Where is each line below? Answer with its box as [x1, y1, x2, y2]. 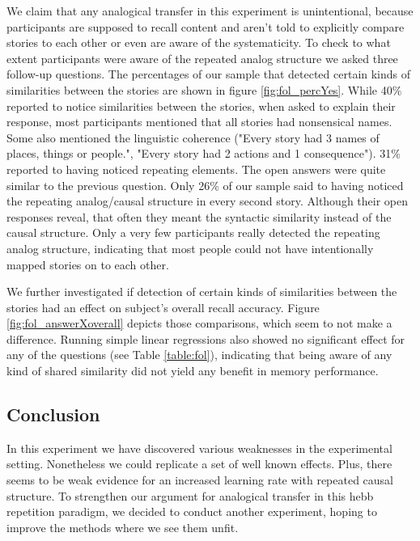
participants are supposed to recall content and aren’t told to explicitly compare [6, 18, 405, 35]
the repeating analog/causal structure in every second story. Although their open [6, 192, 409, 209]
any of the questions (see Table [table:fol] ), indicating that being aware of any [6, 346, 392, 363]
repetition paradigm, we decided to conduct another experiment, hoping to [6, 503, 377, 520]
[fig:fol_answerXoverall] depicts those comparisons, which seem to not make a [6, 315, 392, 332]
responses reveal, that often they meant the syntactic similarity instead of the [6, 208, 392, 225]
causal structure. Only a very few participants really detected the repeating [6, 224, 380, 241]
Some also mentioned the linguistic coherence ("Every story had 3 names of [6, 129, 380, 146]
